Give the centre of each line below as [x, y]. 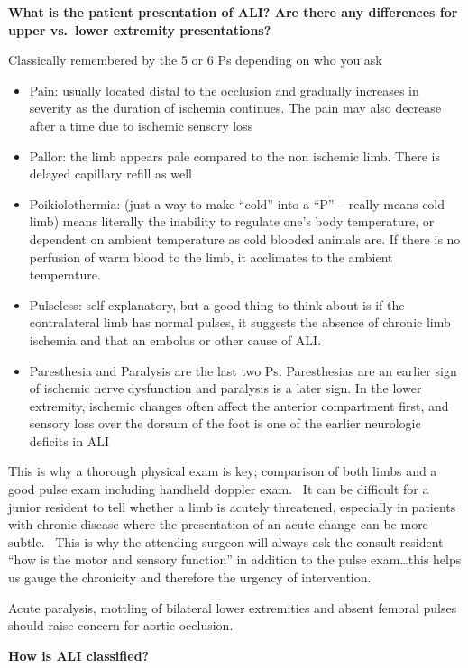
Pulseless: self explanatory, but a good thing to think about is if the [217, 304]
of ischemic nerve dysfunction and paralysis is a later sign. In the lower [225, 388]
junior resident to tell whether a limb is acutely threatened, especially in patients [232, 506]
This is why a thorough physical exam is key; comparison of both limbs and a [223, 471]
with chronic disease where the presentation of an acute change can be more [218, 524]
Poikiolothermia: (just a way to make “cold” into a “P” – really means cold [237, 203]
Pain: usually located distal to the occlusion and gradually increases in [224, 90]
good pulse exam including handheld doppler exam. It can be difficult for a [219, 489]
